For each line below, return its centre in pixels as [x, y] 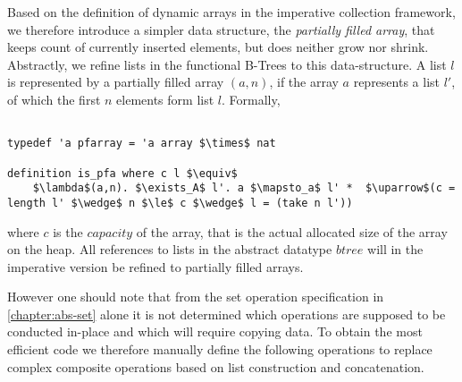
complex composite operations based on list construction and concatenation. [216, 366]
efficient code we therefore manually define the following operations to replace [220, 349]
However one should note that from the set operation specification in [196, 297]
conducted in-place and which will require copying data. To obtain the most [215, 331]
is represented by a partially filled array [116, 82]
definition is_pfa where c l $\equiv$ [122, 173]
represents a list [396, 82]
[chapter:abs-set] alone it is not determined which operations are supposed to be [227, 314]
